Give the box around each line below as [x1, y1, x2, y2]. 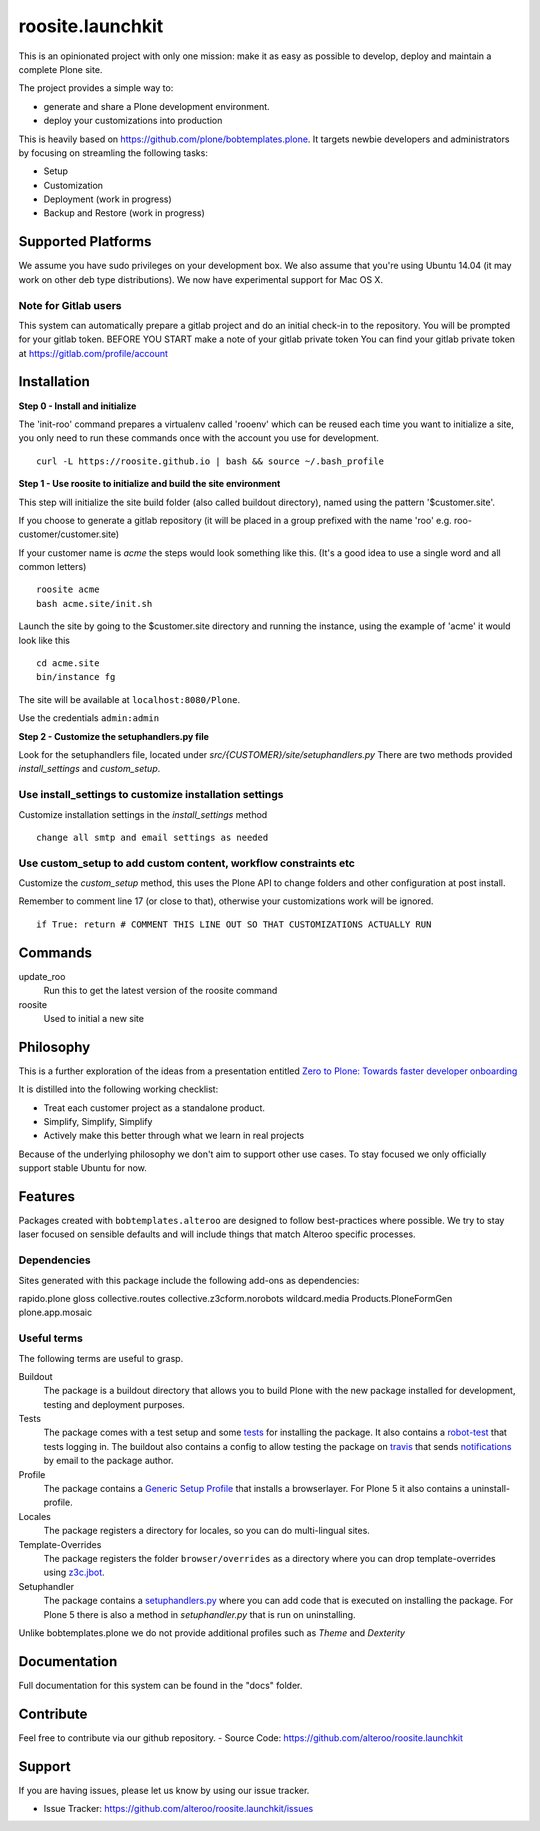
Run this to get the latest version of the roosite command [43, 985, 278, 997]
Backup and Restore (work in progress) [43, 207, 205, 219]
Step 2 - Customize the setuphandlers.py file [18, 730, 210, 742]
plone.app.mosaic [18, 1306, 93, 1319]
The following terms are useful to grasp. [18, 1352, 184, 1364]
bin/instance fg [36, 671, 116, 683]
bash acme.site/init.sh [36, 598, 153, 609]
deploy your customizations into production [43, 115, 223, 127]
